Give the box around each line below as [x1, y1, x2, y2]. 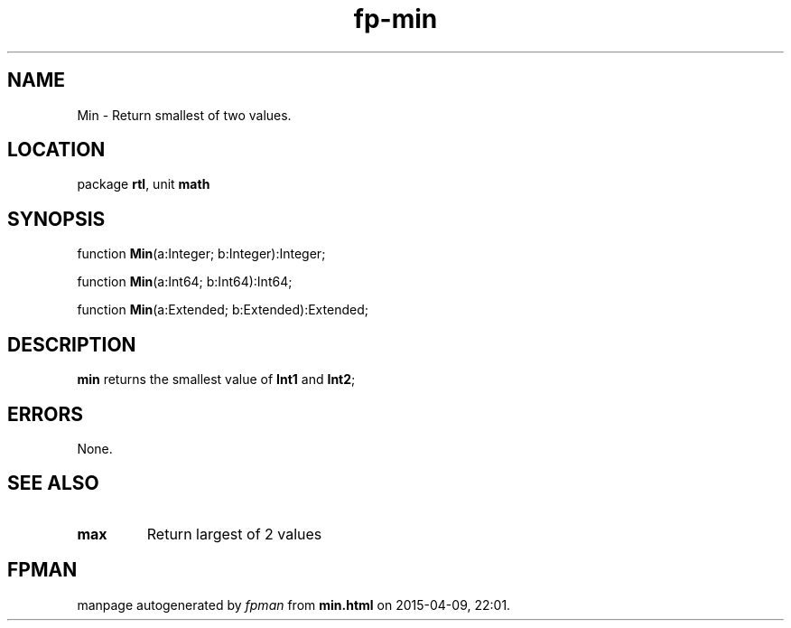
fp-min [353, 4, 438, 34]
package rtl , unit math [77, 176, 210, 192]
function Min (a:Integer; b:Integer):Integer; [77, 246, 326, 262]
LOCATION [7, 138, 106, 162]
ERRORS [7, 402, 84, 426]
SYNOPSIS [7, 207, 106, 230]
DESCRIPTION [7, 333, 136, 356]
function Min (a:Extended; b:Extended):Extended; [77, 302, 368, 318]
